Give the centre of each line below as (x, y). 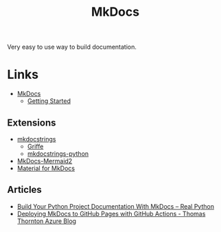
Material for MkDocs (46, 168)
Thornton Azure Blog (47, 221)
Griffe (35, 146)
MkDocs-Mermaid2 (45, 161)
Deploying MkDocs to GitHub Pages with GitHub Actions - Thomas (111, 213)
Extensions (32, 123)
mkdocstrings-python (58, 153)
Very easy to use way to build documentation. (72, 47)
